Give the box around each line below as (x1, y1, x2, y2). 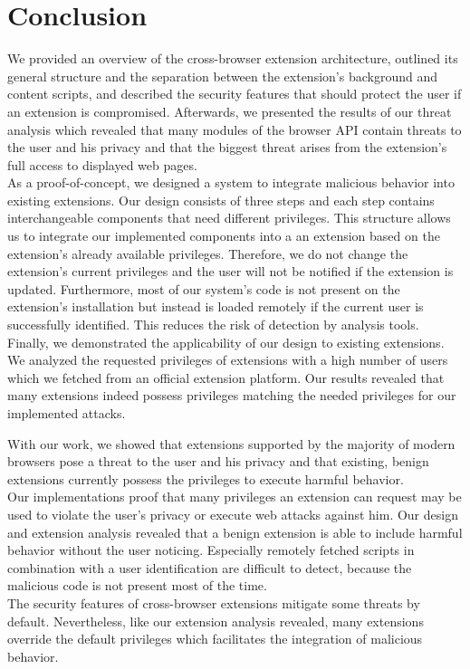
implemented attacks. (7, 404, 126, 422)
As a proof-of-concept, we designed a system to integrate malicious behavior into (7, 173, 455, 192)
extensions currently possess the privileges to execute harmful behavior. (7, 469, 404, 488)
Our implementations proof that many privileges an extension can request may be (7, 487, 462, 506)
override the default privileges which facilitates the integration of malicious (7, 629, 423, 648)
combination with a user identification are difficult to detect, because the (7, 558, 412, 577)
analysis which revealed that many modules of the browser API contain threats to (7, 119, 462, 139)
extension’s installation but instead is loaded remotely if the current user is (7, 297, 424, 316)
